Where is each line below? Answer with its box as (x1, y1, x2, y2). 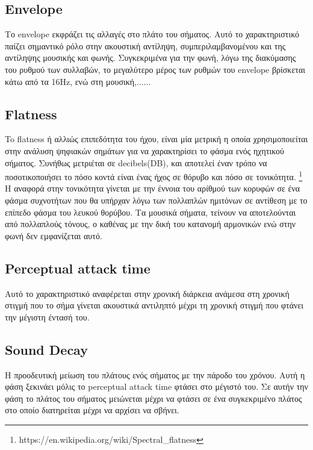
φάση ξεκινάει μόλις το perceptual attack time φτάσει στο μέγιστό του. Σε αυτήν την (5, 380, 308, 393)
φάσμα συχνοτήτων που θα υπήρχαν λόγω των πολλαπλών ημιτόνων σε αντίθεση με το (5, 194, 308, 206)
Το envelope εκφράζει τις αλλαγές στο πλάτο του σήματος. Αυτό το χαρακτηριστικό (5, 28, 299, 40)
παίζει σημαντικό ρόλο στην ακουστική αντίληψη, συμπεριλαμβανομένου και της (5, 39, 286, 52)
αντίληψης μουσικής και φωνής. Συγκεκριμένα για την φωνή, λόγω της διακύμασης (5, 51, 296, 64)
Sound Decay (5, 340, 88, 358)
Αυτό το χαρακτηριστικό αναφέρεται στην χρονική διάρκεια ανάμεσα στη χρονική (5, 287, 290, 299)
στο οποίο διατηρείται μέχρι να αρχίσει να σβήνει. (5, 404, 179, 416)
